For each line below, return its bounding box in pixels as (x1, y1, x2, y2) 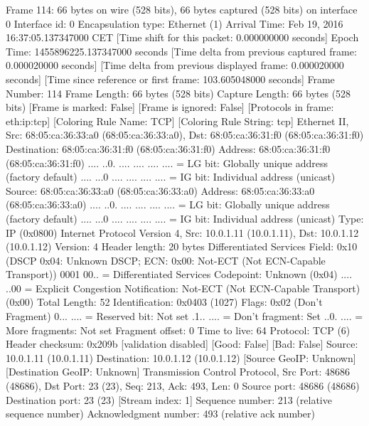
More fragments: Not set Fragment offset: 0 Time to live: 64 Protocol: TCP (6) (6, 322, 351, 337)
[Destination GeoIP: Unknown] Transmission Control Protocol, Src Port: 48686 (6, 364, 351, 379)
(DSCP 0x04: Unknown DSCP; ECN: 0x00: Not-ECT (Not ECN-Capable (6, 252, 326, 267)
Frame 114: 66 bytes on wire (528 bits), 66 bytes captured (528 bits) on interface (6, 2, 358, 16)
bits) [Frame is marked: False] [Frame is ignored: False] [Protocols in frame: (6, 100, 334, 115)
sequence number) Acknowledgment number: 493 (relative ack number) (6, 406, 315, 421)
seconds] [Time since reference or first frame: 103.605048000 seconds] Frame (6, 71, 335, 86)
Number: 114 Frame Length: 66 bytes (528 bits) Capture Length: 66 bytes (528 (6, 85, 351, 100)
